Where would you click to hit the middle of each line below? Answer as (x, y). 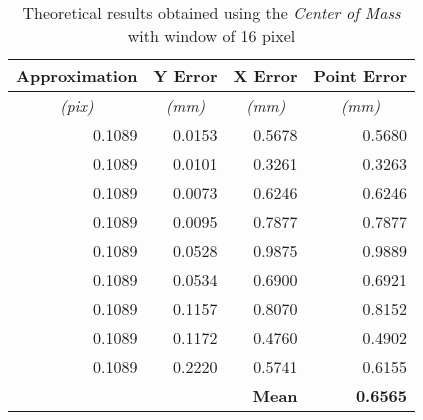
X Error (265, 75)
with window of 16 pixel (211, 35)
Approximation (77, 75)
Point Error (360, 75)
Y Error (185, 75)
